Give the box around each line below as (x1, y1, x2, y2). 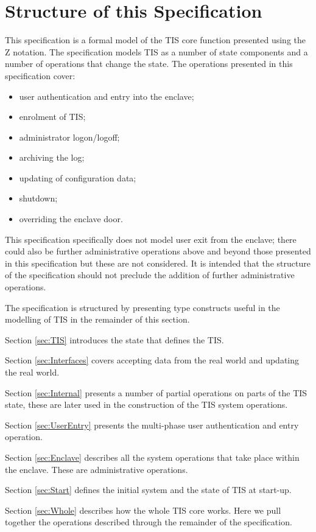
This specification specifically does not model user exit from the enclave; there (5, 233, 297, 245)
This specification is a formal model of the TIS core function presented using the (5, 33, 306, 46)
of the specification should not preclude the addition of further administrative (5, 268, 295, 281)
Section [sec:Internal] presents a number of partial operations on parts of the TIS (5, 386, 307, 399)
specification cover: (5, 69, 75, 82)
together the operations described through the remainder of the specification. (5, 516, 292, 528)
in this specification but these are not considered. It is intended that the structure (5, 256, 311, 269)
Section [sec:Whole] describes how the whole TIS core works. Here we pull (5, 503, 281, 516)
